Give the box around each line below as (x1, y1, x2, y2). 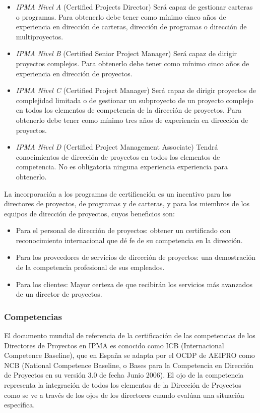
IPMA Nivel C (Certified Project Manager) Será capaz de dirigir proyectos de (16, 85, 256, 96)
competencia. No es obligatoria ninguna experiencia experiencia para (16, 161, 228, 172)
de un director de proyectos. (16, 289, 102, 299)
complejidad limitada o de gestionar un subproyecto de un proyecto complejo (16, 95, 253, 105)
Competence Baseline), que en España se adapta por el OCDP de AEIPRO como (4, 350, 255, 360)
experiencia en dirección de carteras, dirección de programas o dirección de (16, 21, 247, 32)
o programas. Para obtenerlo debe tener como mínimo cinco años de (16, 11, 226, 22)
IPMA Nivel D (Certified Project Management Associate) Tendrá (16, 142, 218, 152)
